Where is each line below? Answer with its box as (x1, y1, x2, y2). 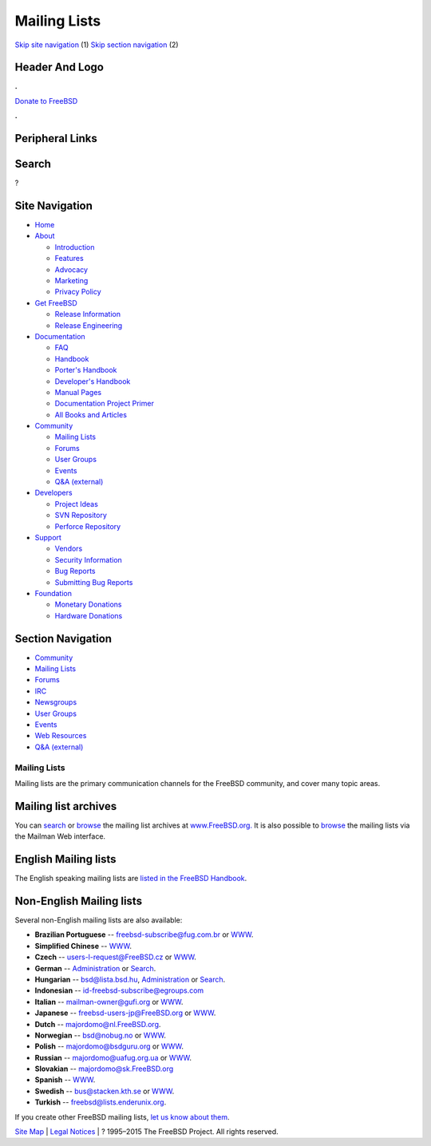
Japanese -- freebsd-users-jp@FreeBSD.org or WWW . (34, 1008, 216, 1018)
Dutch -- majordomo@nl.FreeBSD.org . (34, 1019, 161, 1029)
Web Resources (34, 731, 87, 741)
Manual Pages (54, 387, 102, 397)
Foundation (34, 588, 72, 598)
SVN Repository (54, 511, 108, 520)
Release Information (54, 310, 121, 319)
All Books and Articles (54, 409, 128, 419)
